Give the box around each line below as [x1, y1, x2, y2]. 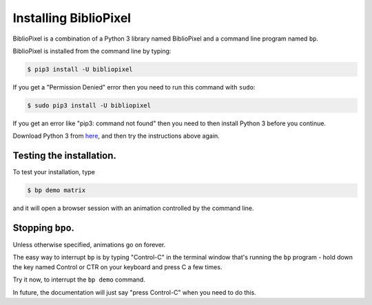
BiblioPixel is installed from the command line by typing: [12, 47, 172, 55]
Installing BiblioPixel [12, 10, 131, 25]
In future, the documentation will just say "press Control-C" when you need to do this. [12, 288, 256, 296]
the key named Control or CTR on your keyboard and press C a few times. [12, 262, 223, 271]
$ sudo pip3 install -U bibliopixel [27, 101, 152, 109]
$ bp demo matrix [27, 187, 86, 194]
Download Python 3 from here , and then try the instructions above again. [12, 132, 220, 140]
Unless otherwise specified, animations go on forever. [12, 241, 166, 249]
